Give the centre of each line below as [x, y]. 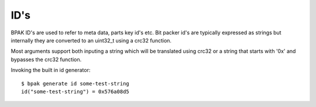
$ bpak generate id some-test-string [75, 83]
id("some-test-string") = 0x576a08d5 [75, 91]
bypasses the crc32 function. [46, 59]
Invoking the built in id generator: [51, 70]
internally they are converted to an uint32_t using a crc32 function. [91, 40]
